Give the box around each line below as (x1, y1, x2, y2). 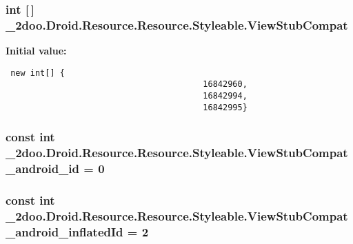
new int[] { (10, 68, 65, 78)
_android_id (6, 160, 79, 177)
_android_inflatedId (6, 223, 123, 240)
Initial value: (6, 43, 67, 58)
